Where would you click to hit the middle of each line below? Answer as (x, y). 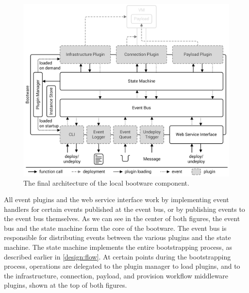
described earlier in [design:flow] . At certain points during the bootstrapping (117, 256)
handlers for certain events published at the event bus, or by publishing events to (124, 209)
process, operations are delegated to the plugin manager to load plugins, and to (122, 266)
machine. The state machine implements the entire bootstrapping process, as (118, 247)
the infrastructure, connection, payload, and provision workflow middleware (116, 275)
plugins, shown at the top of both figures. (66, 285)
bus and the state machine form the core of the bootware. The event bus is (115, 228)
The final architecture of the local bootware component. (106, 183)
